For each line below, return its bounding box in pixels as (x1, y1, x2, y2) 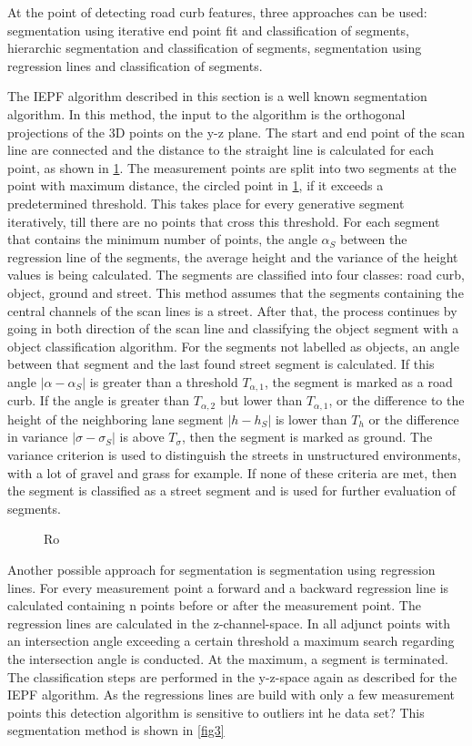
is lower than (275, 409, 347, 428)
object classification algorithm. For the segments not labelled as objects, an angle (7, 336, 459, 355)
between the (339, 230, 407, 249)
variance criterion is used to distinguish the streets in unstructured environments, (7, 445, 461, 464)
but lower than (219, 391, 303, 410)
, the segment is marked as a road (264, 372, 453, 391)
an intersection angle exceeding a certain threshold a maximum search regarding (7, 631, 455, 650)
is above (119, 427, 165, 446)
